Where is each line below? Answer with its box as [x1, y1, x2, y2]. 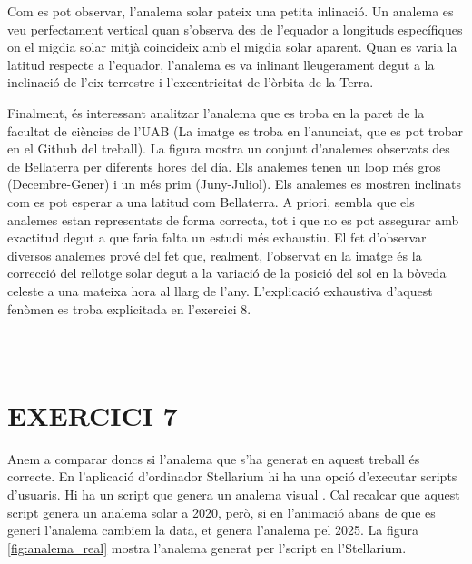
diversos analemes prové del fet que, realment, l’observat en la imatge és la [7, 245, 422, 264]
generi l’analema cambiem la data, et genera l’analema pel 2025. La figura [7, 520, 418, 539]
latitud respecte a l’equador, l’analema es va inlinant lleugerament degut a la [7, 54, 435, 74]
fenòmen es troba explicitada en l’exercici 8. [7, 299, 251, 318]
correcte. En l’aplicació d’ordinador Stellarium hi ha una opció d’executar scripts [7, 467, 457, 486]
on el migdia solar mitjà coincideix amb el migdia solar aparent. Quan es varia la [7, 37, 457, 56]
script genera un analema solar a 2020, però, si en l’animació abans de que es [7, 502, 436, 521]
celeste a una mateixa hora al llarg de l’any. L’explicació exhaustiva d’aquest [7, 281, 433, 300]
